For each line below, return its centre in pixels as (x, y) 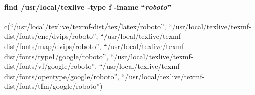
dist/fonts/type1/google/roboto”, (56, 56)
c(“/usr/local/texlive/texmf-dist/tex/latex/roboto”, (85, 26)
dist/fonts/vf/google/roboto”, (51, 66)
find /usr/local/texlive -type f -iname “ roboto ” (88, 6)
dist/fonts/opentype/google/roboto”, (62, 76)
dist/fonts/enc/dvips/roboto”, (51, 36)
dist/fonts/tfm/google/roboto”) (54, 86)
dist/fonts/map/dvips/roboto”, (53, 46)
